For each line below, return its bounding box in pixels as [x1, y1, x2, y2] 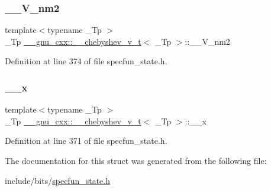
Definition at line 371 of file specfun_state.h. [5, 134, 167, 147]
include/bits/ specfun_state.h [5, 174, 110, 186]
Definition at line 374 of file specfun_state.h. [5, 55, 167, 67]
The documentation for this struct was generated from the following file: [5, 154, 267, 166]
